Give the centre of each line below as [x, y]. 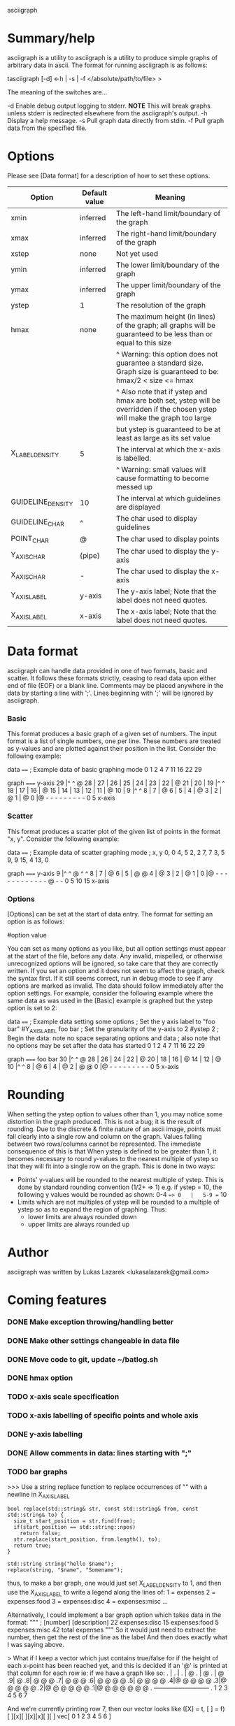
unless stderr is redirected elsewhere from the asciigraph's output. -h [107, 113]
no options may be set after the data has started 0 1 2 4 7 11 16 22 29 [106, 1045]
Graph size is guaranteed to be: [167, 371]
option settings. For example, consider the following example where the [110, 993]
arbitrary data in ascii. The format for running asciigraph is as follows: [107, 65]
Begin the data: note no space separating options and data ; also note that [114, 1038]
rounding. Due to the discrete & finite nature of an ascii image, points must [114, 1129]
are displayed [138, 507]
